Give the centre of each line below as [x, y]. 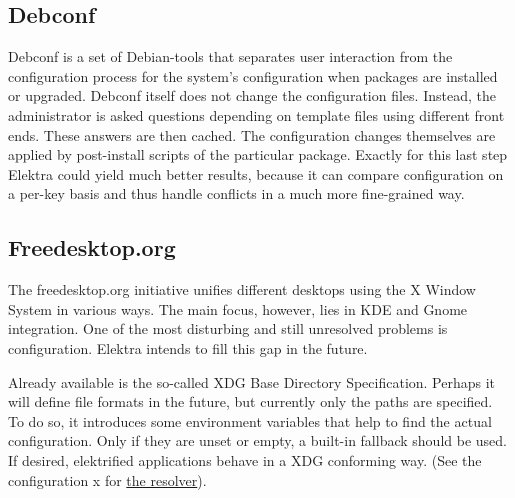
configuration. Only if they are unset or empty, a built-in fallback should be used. [257, 440]
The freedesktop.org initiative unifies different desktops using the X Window [242, 289]
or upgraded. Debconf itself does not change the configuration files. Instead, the [252, 95]
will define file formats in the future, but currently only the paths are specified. [250, 401]
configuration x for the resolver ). [107, 479]
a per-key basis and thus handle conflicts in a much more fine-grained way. [236, 193]
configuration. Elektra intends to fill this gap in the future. [188, 347]
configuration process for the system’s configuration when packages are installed [253, 75]
